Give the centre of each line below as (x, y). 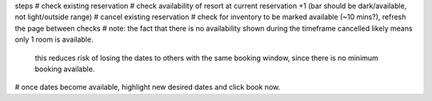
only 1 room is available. (54, 39)
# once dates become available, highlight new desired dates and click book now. (148, 87)
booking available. (65, 69)
